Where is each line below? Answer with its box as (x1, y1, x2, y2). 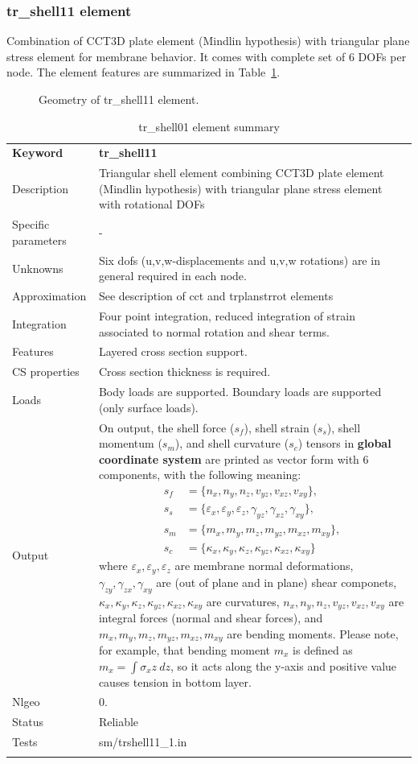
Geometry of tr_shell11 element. (39, 91, 199, 107)
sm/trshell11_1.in (98, 733, 187, 750)
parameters (12, 231, 67, 248)
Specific (12, 216, 50, 233)
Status (12, 713, 43, 730)
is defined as (293, 642, 353, 658)
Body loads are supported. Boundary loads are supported (98, 383, 382, 400)
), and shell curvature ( (174, 435, 289, 452)
